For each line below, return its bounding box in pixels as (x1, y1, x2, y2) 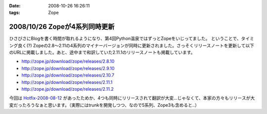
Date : (9, 3, 21, 8)
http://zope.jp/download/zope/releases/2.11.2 (21, 86, 114, 92)
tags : (9, 10, 20, 16)
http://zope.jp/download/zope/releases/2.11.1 (21, 79, 113, 85)
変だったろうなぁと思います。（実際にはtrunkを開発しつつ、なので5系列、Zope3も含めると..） (9, 102, 200, 108)
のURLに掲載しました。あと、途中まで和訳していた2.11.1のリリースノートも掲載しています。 (9, 49, 195, 55)
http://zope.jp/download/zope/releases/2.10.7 (21, 72, 115, 78)
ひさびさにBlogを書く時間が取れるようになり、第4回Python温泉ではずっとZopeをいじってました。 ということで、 (9, 36, 242, 41)
